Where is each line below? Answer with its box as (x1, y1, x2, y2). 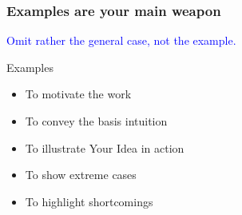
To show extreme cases (25, 166, 137, 183)
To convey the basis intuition (25, 113, 168, 129)
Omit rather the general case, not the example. (6, 32, 236, 49)
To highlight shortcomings (25, 193, 153, 209)
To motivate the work (25, 86, 132, 102)
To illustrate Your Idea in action (25, 139, 184, 156)
